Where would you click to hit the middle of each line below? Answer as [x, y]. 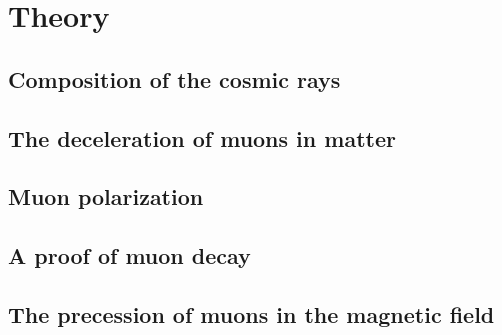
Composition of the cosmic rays [174, 78]
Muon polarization [106, 196]
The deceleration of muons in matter [202, 137]
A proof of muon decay [129, 255]
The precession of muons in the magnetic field [251, 313]
